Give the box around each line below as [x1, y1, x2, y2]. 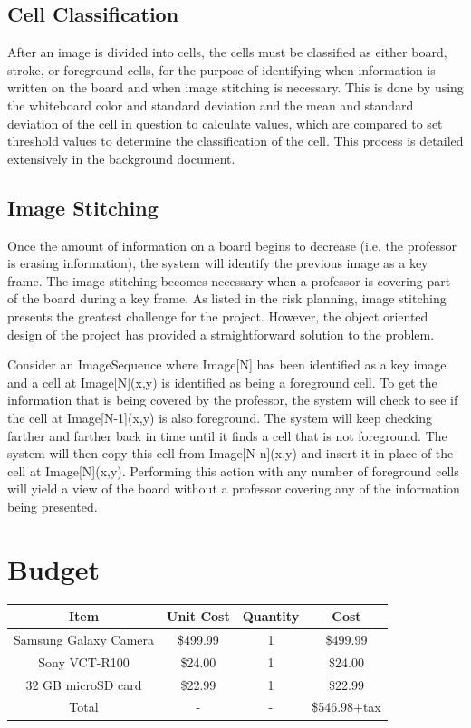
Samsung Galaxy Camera [14, 629, 154, 648]
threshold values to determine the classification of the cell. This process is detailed [7, 131, 464, 150]
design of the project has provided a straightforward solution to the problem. [7, 324, 435, 343]
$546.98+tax [312, 697, 381, 716]
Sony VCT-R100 [38, 652, 130, 671]
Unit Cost [167, 607, 230, 626]
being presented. [7, 496, 98, 515]
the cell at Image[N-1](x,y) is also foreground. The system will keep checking [7, 407, 432, 426]
